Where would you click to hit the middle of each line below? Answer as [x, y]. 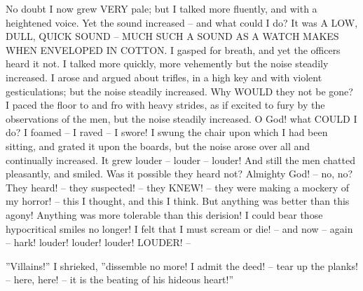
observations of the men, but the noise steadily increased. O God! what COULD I [181, 118]
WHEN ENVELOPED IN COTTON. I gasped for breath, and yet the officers [173, 49]
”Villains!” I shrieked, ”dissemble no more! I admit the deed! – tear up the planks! [182, 265]
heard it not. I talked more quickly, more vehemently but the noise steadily [167, 63]
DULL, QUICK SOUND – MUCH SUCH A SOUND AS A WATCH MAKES [172, 36]
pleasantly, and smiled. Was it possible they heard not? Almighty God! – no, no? [179, 174]
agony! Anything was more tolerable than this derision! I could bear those [164, 214]
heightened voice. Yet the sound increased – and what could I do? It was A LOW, [182, 22]
